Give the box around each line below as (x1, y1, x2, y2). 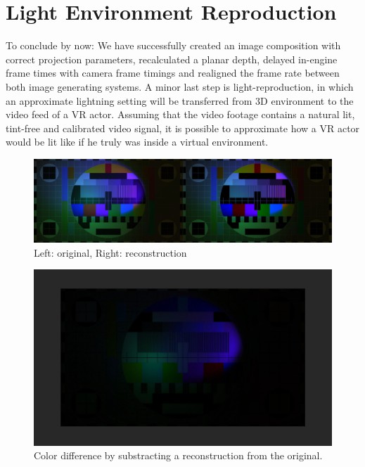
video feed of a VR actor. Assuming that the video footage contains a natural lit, (6, 107, 355, 122)
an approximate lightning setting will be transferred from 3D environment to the (6, 93, 354, 108)
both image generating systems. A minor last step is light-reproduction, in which (6, 79, 354, 94)
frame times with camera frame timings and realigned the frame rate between (6, 65, 340, 80)
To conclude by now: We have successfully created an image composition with (6, 38, 341, 53)
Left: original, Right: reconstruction (34, 245, 187, 260)
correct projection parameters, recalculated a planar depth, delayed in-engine (6, 51, 338, 66)
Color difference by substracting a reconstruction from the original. (34, 448, 323, 463)
